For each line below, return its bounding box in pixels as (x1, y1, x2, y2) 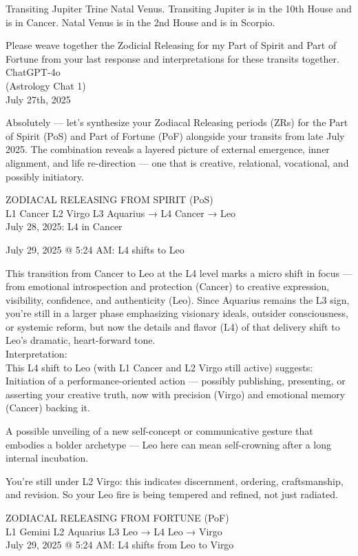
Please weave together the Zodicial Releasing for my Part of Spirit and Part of (6, 38, 337, 52)
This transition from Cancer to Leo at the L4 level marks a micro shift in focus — (6, 265, 352, 280)
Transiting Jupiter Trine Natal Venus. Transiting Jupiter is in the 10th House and (6, 1, 352, 15)
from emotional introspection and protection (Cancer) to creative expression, (6, 279, 330, 294)
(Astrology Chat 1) (6, 78, 86, 92)
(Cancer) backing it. (6, 400, 90, 415)
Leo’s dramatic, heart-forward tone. (6, 333, 156, 347)
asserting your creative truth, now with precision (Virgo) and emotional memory (6, 387, 346, 401)
